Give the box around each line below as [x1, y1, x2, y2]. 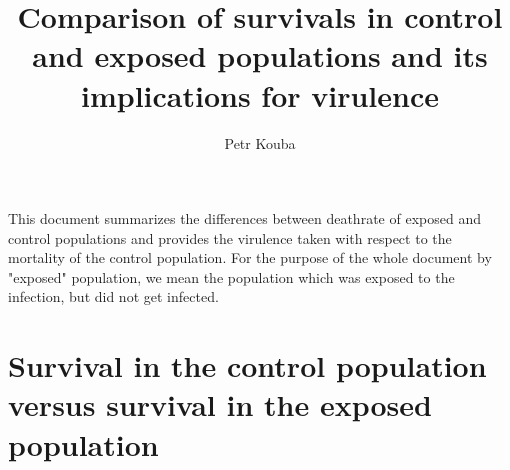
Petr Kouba [224, 132, 296, 153]
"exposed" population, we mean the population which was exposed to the [8, 266, 455, 287]
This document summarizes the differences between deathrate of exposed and [8, 208, 481, 229]
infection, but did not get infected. [8, 286, 219, 307]
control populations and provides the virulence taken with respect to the [8, 227, 452, 248]
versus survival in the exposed [8, 384, 432, 425]
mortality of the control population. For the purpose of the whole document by [8, 247, 492, 268]
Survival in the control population [8, 345, 487, 386]
